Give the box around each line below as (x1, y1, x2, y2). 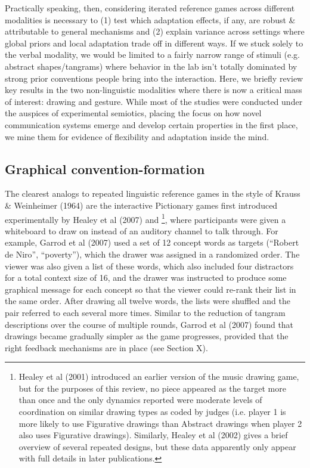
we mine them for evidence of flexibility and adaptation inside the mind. (5, 130, 269, 142)
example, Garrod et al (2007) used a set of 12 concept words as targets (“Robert (5, 236, 299, 249)
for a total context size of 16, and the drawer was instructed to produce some (5, 271, 287, 284)
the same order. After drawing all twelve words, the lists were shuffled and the (5, 295, 290, 307)
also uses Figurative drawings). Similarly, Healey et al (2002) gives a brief (18, 429, 288, 441)
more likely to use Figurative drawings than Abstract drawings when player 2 (18, 417, 302, 429)
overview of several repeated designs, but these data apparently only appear (18, 440, 296, 452)
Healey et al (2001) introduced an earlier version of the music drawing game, (18, 370, 299, 383)
